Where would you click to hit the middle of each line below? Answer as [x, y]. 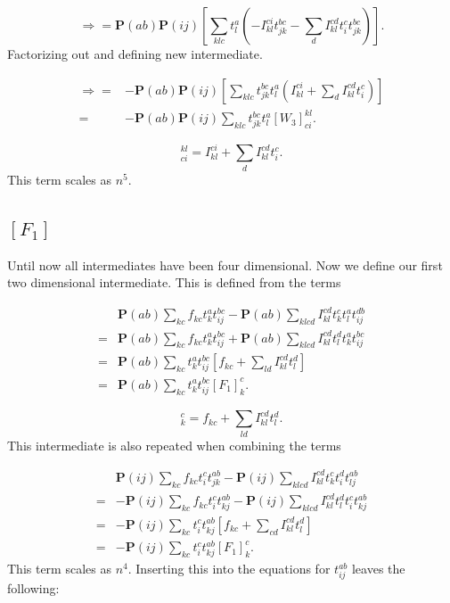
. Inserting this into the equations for [229, 569]
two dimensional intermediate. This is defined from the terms [174, 282]
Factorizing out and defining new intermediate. [135, 54]
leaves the [378, 569]
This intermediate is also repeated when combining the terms [174, 445]
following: [33, 587]
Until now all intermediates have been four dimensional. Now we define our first [225, 264]
